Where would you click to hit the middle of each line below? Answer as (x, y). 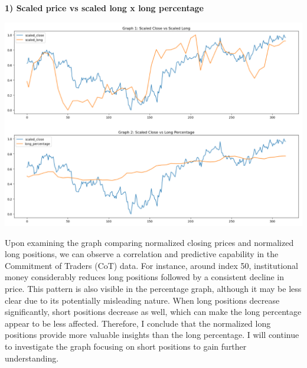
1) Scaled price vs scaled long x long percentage (104, 8)
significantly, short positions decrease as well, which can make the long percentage (153, 312)
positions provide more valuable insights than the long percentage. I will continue (152, 335)
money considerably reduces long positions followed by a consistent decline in (145, 277)
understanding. (32, 358)
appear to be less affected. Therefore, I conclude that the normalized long (138, 323)
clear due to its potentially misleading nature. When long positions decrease (142, 300)
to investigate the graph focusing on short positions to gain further (126, 346)
